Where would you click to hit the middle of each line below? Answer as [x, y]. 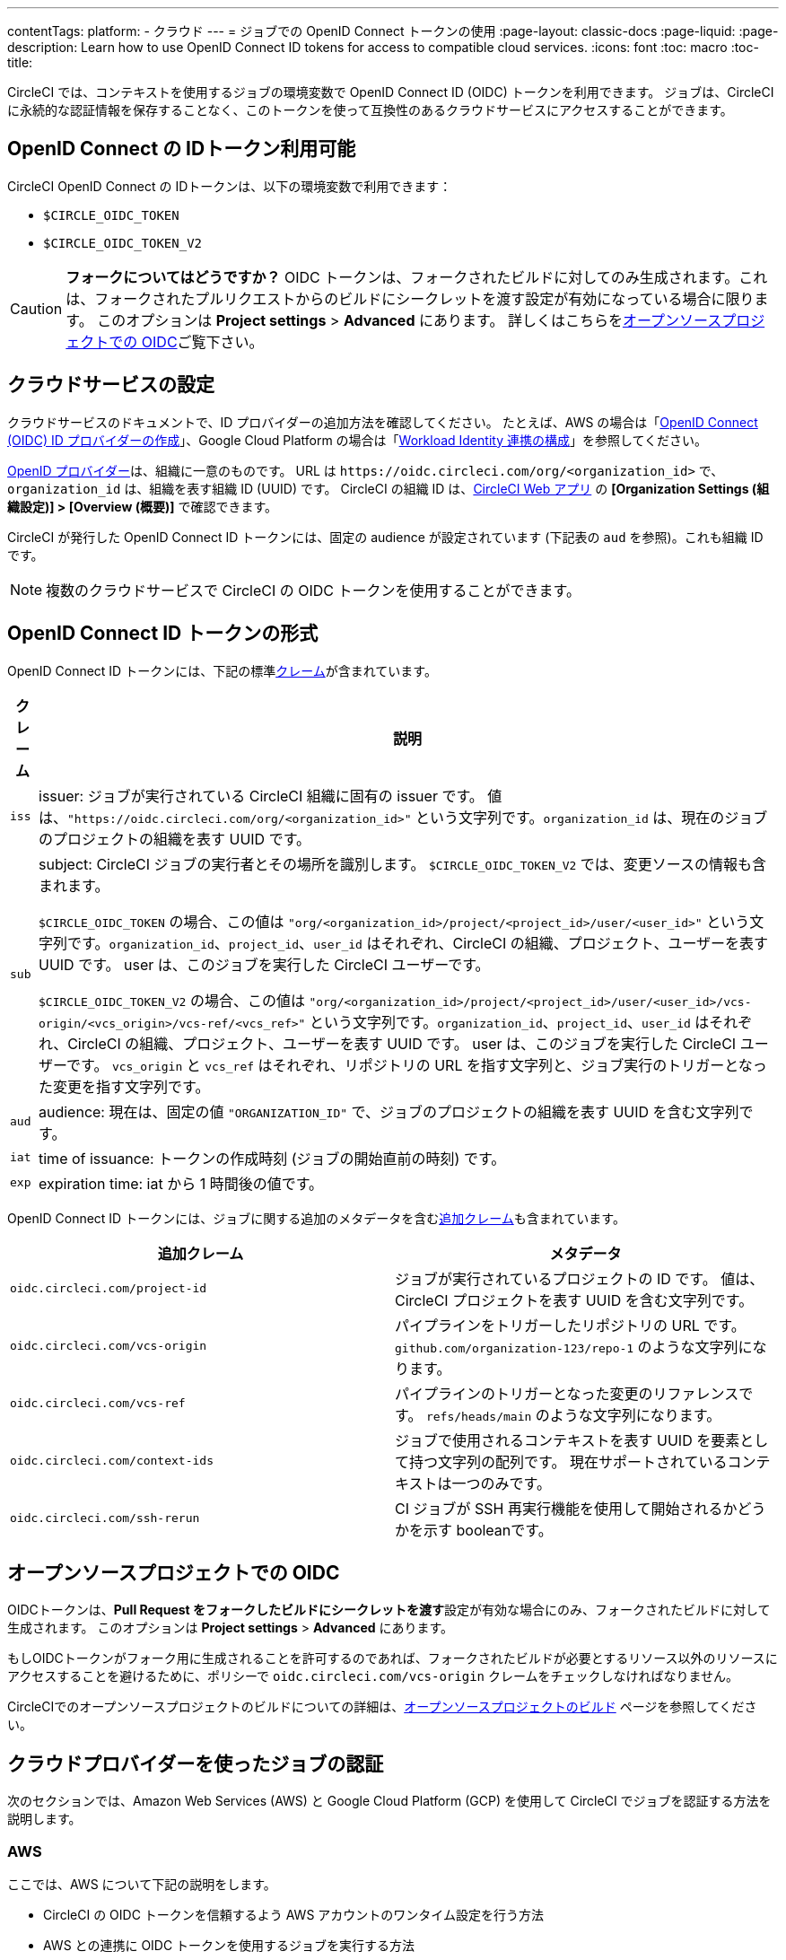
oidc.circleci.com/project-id [109, 1289]
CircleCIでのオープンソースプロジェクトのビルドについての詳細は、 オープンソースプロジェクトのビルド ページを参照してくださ [382, 1707]
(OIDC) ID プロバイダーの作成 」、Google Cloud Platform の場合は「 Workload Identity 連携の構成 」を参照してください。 [358, 440]
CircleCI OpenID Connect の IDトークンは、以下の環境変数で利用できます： [230, 186]
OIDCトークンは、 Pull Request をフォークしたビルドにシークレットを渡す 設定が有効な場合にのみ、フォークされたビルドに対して [389, 1610]
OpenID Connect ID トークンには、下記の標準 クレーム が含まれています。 [222, 670]
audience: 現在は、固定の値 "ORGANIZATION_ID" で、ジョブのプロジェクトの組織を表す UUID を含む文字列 [389, 1111]
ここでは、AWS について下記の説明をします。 [142, 1884]
